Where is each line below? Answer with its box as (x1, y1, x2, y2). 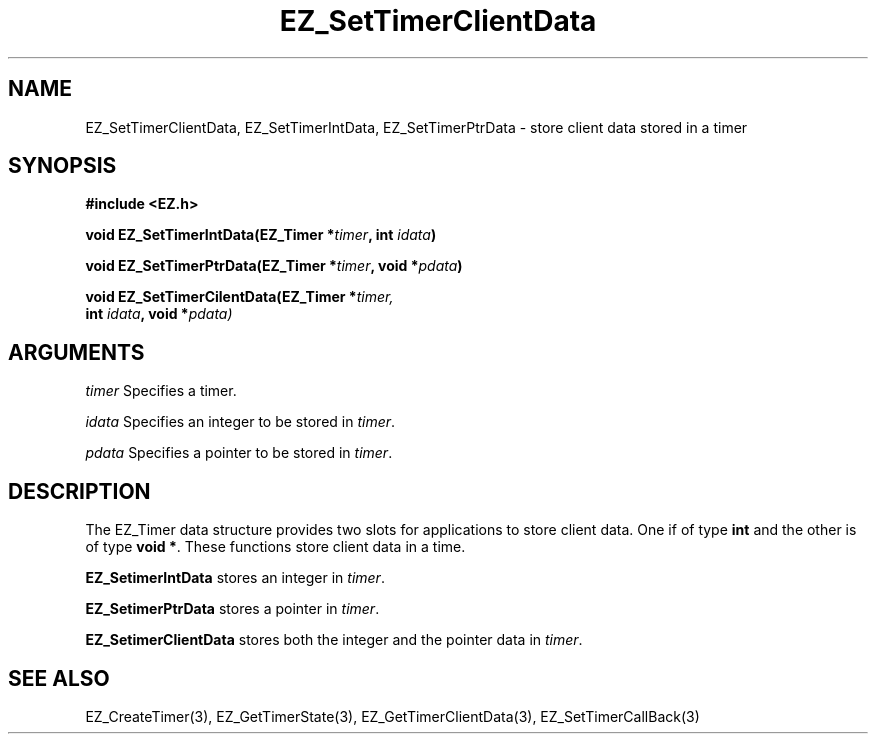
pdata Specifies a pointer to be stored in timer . (85, 444, 393, 462)
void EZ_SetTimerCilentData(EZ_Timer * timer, (85, 288, 394, 306)
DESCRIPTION (8, 478, 151, 504)
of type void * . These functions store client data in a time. (85, 538, 466, 556)
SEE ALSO (8, 665, 110, 691)
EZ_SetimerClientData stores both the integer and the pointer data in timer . (85, 631, 583, 649)
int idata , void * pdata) (85, 305, 233, 323)
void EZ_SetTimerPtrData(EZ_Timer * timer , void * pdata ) (85, 257, 463, 275)
